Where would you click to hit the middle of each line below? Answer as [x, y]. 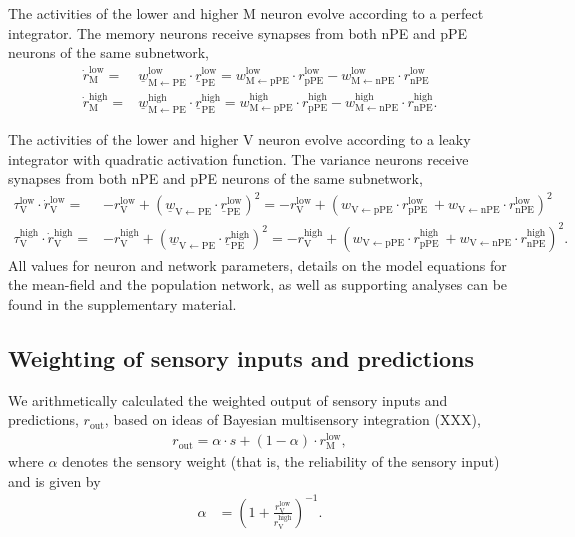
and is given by [54, 480]
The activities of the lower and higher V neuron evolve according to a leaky [239, 138]
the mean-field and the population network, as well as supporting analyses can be [258, 284]
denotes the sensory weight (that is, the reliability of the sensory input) [281, 461]
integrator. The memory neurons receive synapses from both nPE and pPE [238, 32]
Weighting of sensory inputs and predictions [241, 357]
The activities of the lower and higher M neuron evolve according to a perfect [246, 13]
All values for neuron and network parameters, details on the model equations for [257, 264]
